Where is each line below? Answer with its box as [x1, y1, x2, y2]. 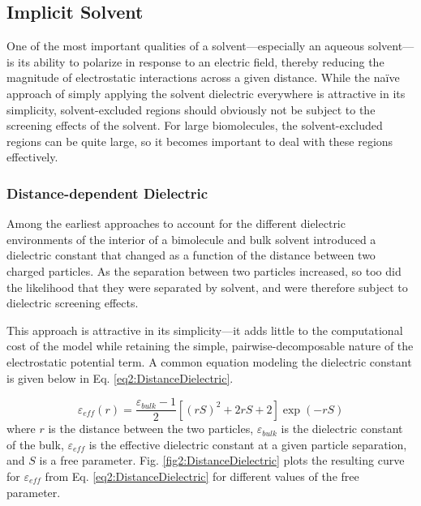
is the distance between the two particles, [48, 420, 254, 437]
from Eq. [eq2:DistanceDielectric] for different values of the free [45, 467, 359, 484]
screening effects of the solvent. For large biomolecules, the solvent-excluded [6, 117, 383, 134]
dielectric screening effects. [6, 294, 139, 311]
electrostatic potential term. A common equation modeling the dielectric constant [6, 353, 412, 370]
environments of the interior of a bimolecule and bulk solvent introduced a [6, 230, 376, 247]
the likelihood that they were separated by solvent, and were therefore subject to [6, 278, 408, 295]
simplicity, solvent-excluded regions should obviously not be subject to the [6, 101, 376, 118]
